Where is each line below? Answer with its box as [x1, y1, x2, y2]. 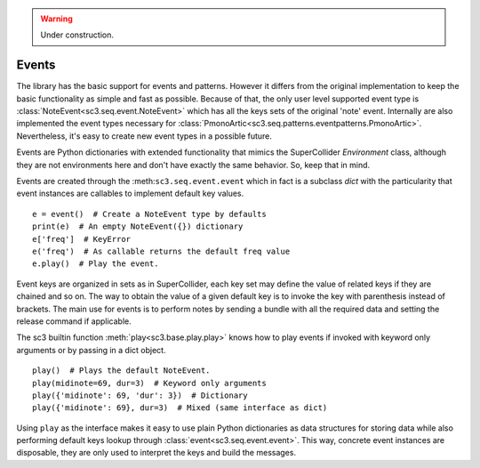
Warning [40, 13, 73, 24]
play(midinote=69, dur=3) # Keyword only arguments [32, 378, 267, 388]
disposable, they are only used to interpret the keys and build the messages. [16, 448, 297, 458]
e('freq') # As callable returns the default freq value [32, 246, 291, 256]
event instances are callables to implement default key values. [16, 188, 244, 199]
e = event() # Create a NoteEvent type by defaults [32, 209, 267, 219]
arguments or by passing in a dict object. [16, 344, 166, 355]
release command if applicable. [16, 316, 132, 327]
